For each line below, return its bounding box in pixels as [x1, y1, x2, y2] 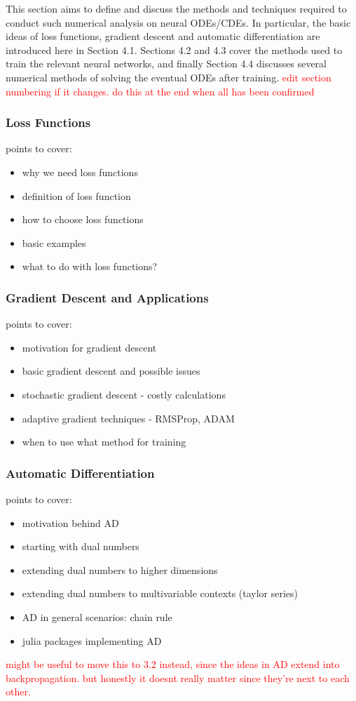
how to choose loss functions [22, 212, 144, 227]
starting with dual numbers [22, 539, 139, 554]
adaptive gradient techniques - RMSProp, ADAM [22, 410, 235, 425]
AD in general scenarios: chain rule [22, 609, 172, 624]
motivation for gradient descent [22, 340, 157, 354]
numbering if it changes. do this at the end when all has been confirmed [6, 84, 315, 98]
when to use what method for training [22, 434, 186, 449]
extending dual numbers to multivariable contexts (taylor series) [22, 586, 299, 601]
